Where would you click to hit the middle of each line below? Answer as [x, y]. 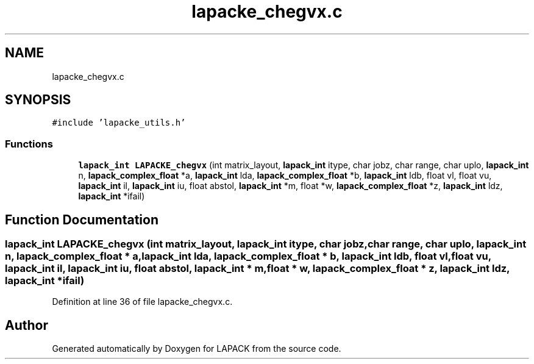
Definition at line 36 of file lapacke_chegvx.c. [142, 302]
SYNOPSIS [38, 100]
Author [27, 325]
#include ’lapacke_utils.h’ [119, 123]
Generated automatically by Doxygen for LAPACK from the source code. [197, 349]
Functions [29, 144]
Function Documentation [82, 219]
